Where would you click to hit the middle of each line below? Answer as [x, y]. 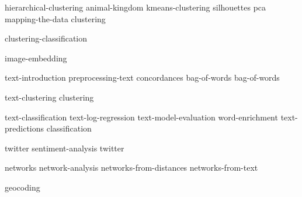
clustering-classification [46, 38]
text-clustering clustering [49, 97]
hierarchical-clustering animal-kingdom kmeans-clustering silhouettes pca [136, 7]
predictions [25, 128]
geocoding [22, 187]
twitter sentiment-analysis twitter [65, 148]
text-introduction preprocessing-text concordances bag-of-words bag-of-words [142, 77]
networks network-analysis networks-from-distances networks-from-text [131, 167]
